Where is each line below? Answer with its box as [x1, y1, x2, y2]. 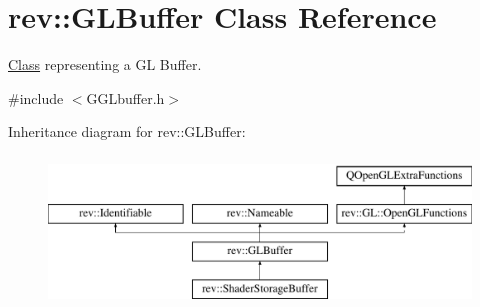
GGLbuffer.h [86, 87, 165, 108]
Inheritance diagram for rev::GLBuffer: [8, 121, 246, 142]
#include [8, 87, 64, 108]
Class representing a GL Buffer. [8, 54, 202, 75]
